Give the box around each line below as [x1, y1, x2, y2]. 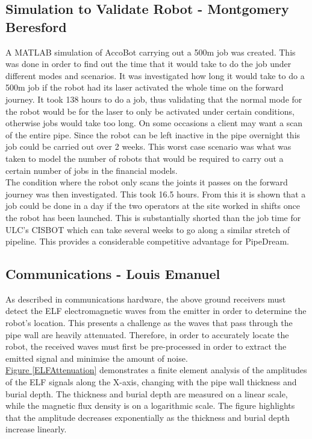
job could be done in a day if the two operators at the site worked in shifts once [5, 199, 300, 212]
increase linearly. [5, 423, 67, 435]
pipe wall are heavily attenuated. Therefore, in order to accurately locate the [5, 328, 289, 341]
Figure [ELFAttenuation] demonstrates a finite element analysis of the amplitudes [5, 364, 307, 376]
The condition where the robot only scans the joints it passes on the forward [5, 176, 288, 188]
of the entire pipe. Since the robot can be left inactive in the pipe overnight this [5, 128, 301, 141]
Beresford [5, 17, 67, 36]
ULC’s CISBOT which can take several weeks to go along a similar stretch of [5, 223, 290, 236]
